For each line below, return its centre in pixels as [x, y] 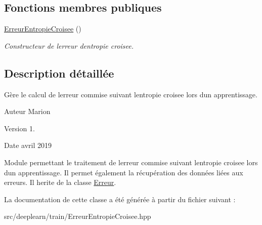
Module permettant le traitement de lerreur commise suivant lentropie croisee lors [131, 162]
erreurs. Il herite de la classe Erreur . [60, 182]
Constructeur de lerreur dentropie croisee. [69, 45]
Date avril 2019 [28, 145]
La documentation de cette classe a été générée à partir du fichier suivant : [120, 199]
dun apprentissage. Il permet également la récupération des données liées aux [124, 172]
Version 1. [19, 128]
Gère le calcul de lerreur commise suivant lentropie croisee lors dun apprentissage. [131, 94]
